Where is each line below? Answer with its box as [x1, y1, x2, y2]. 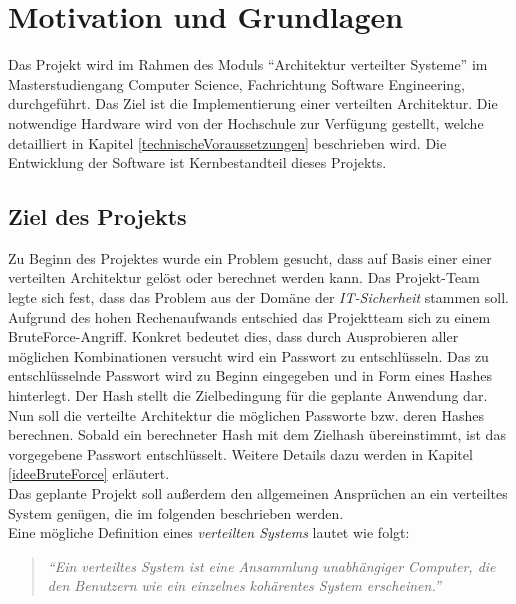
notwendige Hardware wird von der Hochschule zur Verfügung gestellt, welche [8, 112, 484, 133]
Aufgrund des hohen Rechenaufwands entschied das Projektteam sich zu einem [8, 306, 491, 327]
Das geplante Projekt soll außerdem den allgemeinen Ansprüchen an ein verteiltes [8, 483, 508, 504]
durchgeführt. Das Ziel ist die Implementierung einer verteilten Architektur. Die [8, 93, 498, 114]
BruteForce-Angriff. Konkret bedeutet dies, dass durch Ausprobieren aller [8, 326, 459, 347]
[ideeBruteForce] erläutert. [8, 463, 170, 484]
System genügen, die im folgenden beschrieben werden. [8, 502, 344, 523]
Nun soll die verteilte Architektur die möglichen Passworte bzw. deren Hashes [8, 404, 484, 425]
